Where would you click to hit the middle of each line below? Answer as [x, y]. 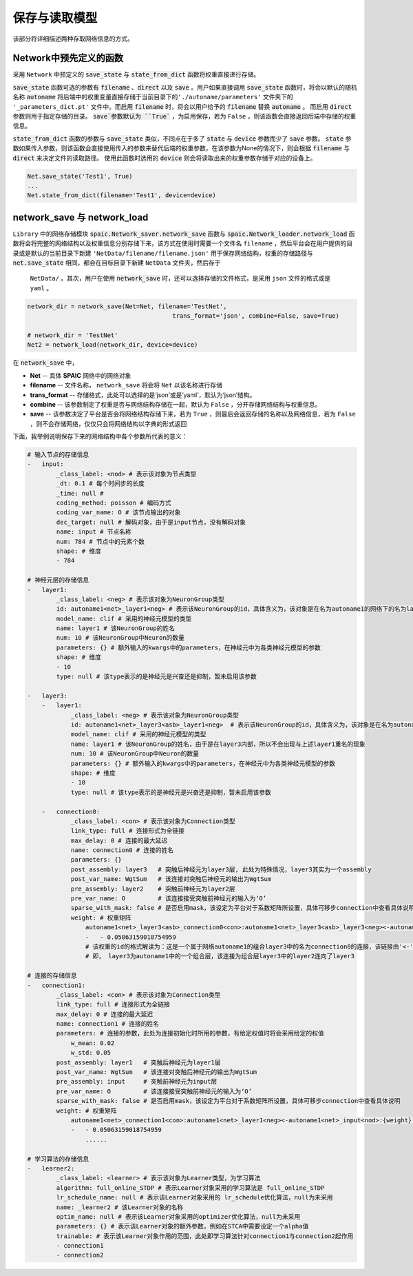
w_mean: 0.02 [93, 1043]
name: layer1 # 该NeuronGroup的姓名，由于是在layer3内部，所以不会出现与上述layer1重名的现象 [218, 744]
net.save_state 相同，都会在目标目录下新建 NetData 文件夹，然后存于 [117, 263]
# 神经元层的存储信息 [58, 580]
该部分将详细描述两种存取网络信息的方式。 [73, 39]
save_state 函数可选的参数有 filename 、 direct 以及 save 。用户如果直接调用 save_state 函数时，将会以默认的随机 [185, 87]
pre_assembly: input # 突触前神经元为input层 [137, 1082]
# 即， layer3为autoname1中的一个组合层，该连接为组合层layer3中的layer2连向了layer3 [220, 956]
